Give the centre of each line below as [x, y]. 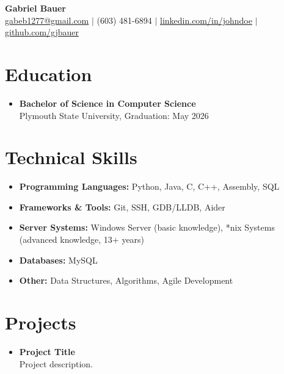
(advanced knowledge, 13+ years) [82, 239]
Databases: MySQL [58, 260]
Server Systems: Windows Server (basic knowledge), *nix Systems [147, 227]
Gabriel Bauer [35, 8]
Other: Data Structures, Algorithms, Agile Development [126, 280]
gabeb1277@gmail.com [47, 20]
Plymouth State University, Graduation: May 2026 [114, 115]
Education [49, 74]
